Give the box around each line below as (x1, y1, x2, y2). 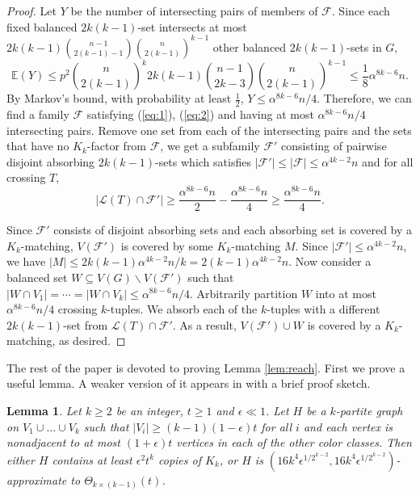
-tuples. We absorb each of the (107, 301, 258, 317)
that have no (6, 137, 69, 154)
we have (6, 253, 46, 270)
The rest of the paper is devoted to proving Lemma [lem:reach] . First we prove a (6, 359, 405, 376)
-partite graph (335, 402, 403, 419)
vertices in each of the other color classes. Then (176, 434, 412, 451)
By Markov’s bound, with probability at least (6, 90, 232, 107)
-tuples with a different (267, 301, 380, 317)
